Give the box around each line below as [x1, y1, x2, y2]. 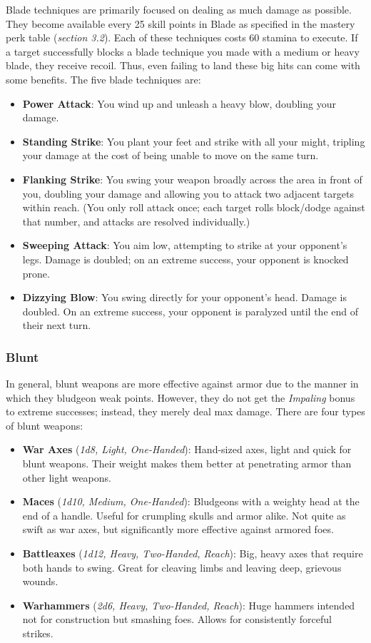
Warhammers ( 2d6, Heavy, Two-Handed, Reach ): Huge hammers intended [22, 597, 355, 612]
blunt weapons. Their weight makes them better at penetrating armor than [22, 456, 352, 471]
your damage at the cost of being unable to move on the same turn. [22, 148, 319, 163]
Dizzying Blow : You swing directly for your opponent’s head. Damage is [22, 290, 347, 305]
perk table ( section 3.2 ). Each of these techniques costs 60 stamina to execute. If [6, 30, 358, 45]
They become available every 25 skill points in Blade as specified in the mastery [6, 16, 355, 31]
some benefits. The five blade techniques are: [6, 71, 201, 86]
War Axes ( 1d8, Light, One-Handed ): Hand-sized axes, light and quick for [22, 442, 352, 457]
